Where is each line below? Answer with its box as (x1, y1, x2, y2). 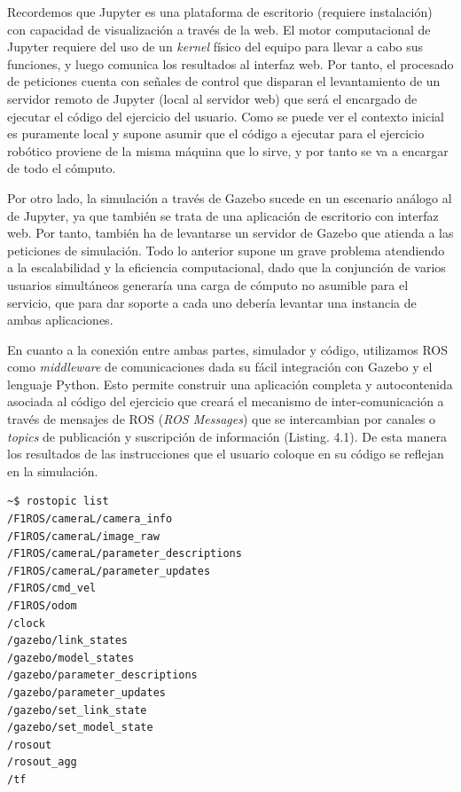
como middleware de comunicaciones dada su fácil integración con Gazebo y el (7, 357, 433, 376)
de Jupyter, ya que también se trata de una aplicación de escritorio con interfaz (7, 206, 439, 224)
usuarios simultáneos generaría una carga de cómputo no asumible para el (7, 275, 409, 294)
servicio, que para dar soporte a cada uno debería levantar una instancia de (7, 293, 417, 311)
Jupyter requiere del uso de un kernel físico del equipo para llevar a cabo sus (7, 37, 424, 56)
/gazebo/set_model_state (7, 721, 153, 734)
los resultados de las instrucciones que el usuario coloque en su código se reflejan (7, 444, 444, 463)
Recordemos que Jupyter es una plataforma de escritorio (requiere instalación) (7, 3, 433, 20)
